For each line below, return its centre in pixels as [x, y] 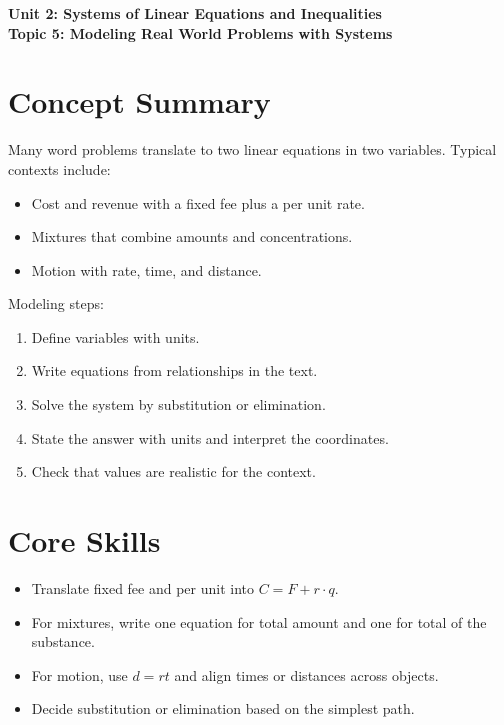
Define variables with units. [115, 336]
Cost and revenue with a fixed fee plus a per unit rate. [198, 202]
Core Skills [84, 540]
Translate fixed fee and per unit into [143, 587]
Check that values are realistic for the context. [173, 471]
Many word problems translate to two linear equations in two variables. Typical [252, 149]
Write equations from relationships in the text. [174, 370]
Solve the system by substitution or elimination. [178, 404]
